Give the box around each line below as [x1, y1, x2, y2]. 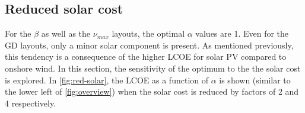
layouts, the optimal [112, 27, 185, 40]
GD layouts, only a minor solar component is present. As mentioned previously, [5, 38, 294, 51]
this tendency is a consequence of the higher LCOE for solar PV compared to [5, 50, 287, 63]
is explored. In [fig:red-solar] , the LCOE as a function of [5, 73, 209, 86]
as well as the [41, 27, 91, 40]
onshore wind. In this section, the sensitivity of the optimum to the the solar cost [5, 62, 301, 74]
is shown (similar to [219, 73, 291, 86]
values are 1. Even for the [195, 27, 289, 40]
